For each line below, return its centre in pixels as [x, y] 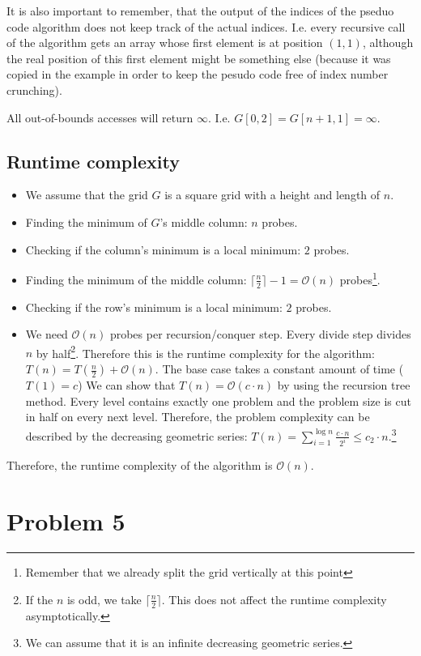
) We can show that [127, 385]
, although [388, 43]
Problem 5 [66, 521]
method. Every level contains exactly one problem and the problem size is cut [218, 400]
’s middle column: [204, 222]
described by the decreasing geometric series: [136, 435]
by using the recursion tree [344, 385]
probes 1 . [360, 278]
